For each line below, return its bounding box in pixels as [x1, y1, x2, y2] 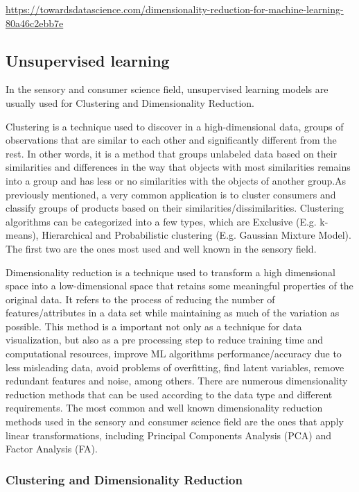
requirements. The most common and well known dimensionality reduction [6, 400, 323, 415]
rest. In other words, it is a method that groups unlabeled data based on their [6, 146, 338, 160]
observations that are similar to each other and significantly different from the [6, 133, 337, 147]
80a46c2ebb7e [6, 15, 64, 30]
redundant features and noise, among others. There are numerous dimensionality [6, 373, 348, 388]
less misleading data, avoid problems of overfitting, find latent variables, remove [6, 359, 344, 374]
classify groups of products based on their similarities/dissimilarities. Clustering [6, 201, 344, 215]
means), [6, 228, 39, 242]
